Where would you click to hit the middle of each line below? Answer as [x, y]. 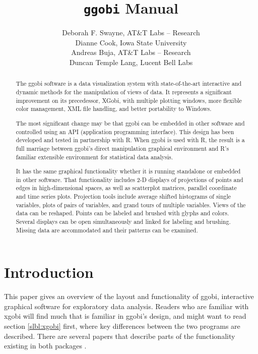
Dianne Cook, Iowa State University [131, 42]
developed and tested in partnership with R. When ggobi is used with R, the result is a [130, 140]
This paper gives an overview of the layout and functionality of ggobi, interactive [129, 296]
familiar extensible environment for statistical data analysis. [94, 157]
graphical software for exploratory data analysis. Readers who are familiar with [126, 306]
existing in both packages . [45, 346]
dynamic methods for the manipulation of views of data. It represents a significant [124, 92]
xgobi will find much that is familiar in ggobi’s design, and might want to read [125, 316]
